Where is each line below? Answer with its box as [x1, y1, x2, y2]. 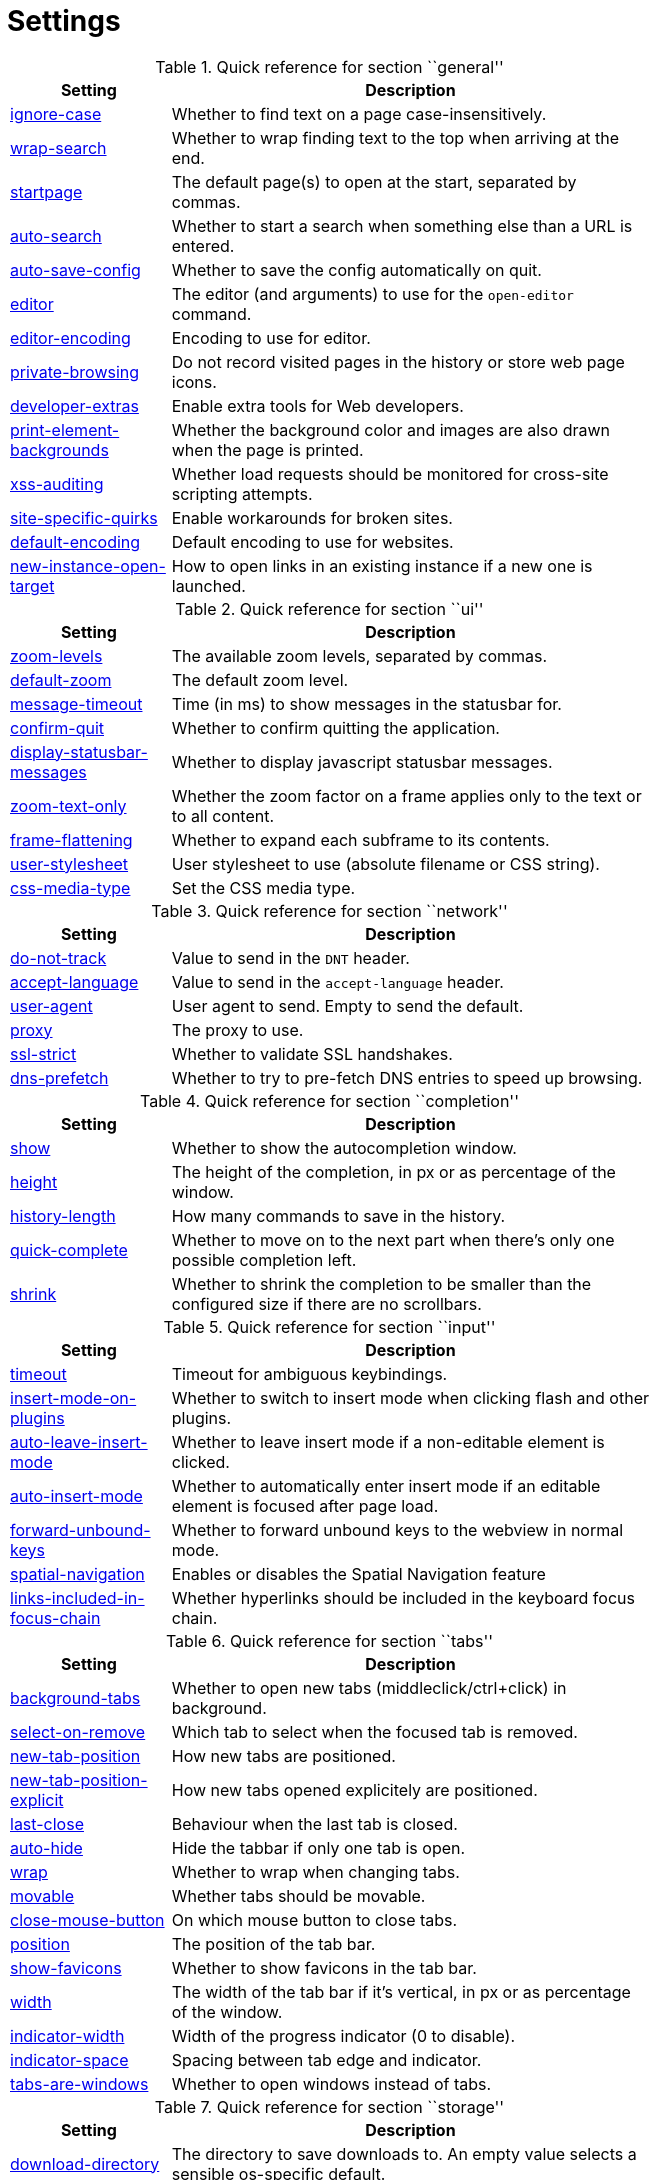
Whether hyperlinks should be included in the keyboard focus [171, 1587, 635, 1608]
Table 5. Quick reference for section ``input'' [163, 1316, 496, 1337]
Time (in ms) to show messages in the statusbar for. [171, 693, 562, 714]
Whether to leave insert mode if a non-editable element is [171, 1431, 605, 1452]
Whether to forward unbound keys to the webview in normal [171, 1519, 624, 1540]
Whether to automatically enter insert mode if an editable [171, 1475, 601, 1496]
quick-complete [10, 1239, 128, 1260]
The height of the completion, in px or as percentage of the [171, 1161, 616, 1182]
